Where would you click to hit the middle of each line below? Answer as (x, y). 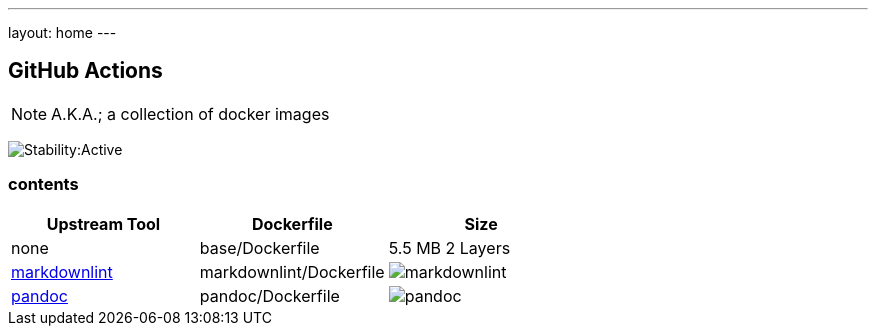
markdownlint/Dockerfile (292, 271)
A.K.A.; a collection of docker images (190, 113)
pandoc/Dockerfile (269, 295)
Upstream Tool (103, 223)
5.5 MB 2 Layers (449, 247)
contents (43, 184)
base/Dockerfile (259, 247)
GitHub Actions (85, 71)
